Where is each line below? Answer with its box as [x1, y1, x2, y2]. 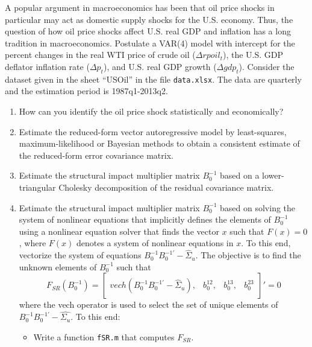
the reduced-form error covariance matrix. [19, 148, 173, 161]
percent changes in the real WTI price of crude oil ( [5, 48, 196, 61]
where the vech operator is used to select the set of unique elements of [19, 298, 278, 311]
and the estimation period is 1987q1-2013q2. [5, 84, 168, 97]
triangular [19, 180, 56, 193]
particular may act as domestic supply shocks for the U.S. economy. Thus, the [5, 13, 293, 25]
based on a [220, 169, 260, 182]
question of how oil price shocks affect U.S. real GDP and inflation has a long [5, 25, 291, 37]
